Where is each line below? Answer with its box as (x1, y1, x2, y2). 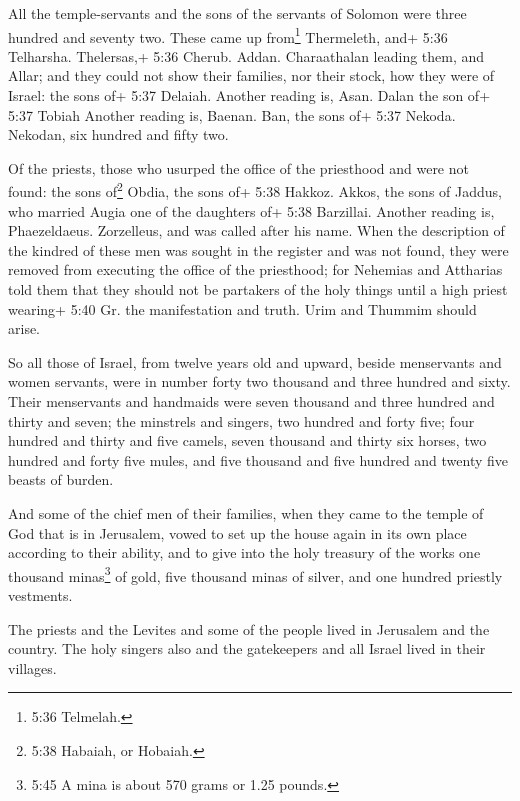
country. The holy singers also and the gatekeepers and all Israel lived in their (8, 638, 486, 659)
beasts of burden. (8, 469, 114, 490)
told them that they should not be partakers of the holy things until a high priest (8, 279, 508, 300)
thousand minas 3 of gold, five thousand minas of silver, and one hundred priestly (8, 562, 503, 586)
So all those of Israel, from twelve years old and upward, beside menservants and (8, 351, 502, 372)
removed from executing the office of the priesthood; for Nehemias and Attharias (8, 259, 503, 280)
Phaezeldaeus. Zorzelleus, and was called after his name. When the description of (8, 220, 505, 241)
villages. (8, 657, 57, 678)
